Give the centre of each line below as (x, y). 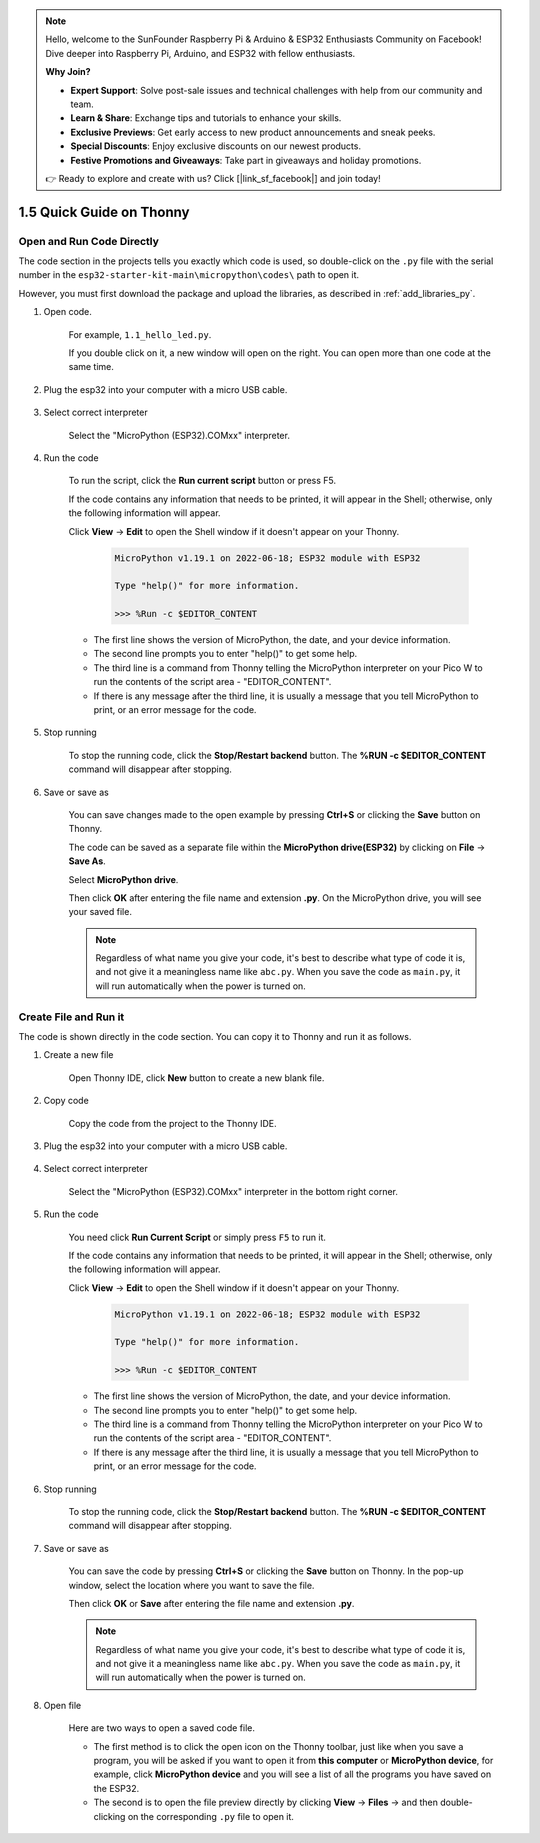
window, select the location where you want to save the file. (191, 1585)
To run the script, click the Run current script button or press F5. (202, 481)
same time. (91, 367)
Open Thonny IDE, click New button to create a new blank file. (196, 1077)
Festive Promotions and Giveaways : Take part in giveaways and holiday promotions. (246, 160)
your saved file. (100, 912)
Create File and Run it (71, 1017)
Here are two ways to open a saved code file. (161, 1728)
